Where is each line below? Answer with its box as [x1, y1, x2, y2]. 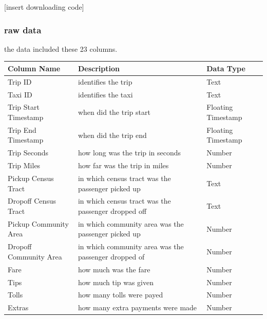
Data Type [206, 63, 245, 73]
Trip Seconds [8, 147, 49, 158]
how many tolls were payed [78, 289, 163, 300]
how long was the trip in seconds [78, 147, 181, 158]
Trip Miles [8, 160, 41, 171]
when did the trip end [78, 129, 147, 140]
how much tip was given [78, 276, 154, 287]
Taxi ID [8, 89, 32, 99]
